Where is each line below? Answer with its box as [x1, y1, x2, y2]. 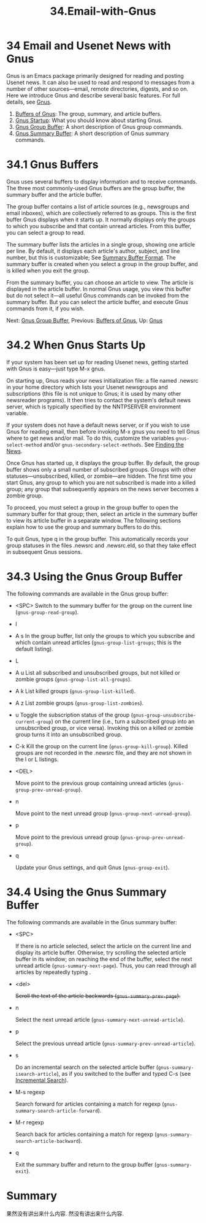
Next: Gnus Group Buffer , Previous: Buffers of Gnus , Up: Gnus [6, 316, 163, 324]
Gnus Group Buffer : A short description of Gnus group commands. [15, 123, 183, 130]
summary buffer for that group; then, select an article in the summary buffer [6, 510, 198, 518]
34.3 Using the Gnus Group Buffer [6, 570, 183, 583]
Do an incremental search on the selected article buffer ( [15, 1063, 158, 1071]
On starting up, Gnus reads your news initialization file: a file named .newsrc [6, 377, 199, 384]
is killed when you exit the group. [6, 267, 90, 274]
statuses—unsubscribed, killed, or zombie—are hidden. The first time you [6, 472, 193, 480]
